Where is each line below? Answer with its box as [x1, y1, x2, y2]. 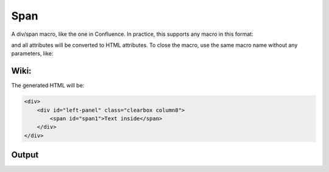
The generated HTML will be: [11, 82, 85, 89]
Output [11, 150, 39, 160]
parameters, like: [11, 50, 54, 57]
